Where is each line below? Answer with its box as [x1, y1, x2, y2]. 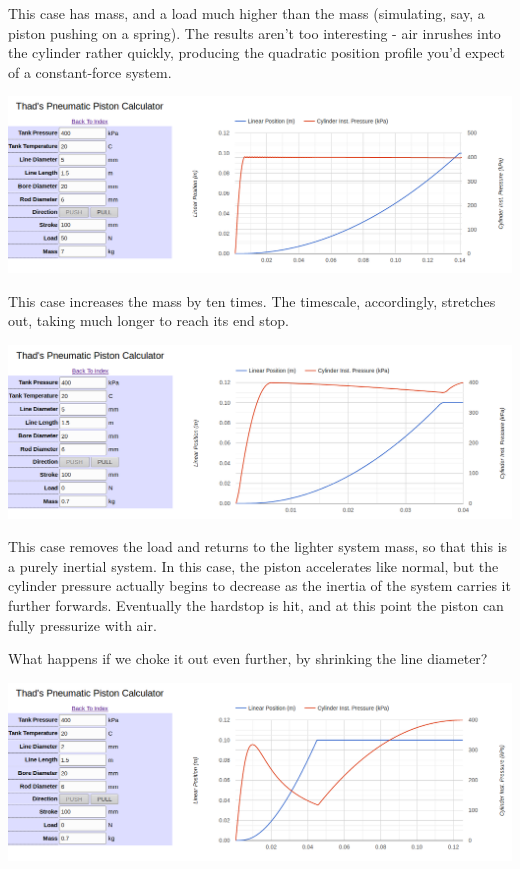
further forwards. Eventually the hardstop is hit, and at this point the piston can [8, 594, 504, 615]
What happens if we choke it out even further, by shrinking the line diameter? [8, 648, 488, 669]
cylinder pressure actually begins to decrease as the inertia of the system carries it [8, 575, 511, 596]
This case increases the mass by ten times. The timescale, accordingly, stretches [8, 290, 496, 311]
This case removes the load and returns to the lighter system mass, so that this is [8, 536, 508, 557]
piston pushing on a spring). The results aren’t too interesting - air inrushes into [8, 22, 501, 43]
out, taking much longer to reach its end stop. [8, 310, 290, 331]
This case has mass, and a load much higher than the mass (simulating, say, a [8, 3, 485, 23]
